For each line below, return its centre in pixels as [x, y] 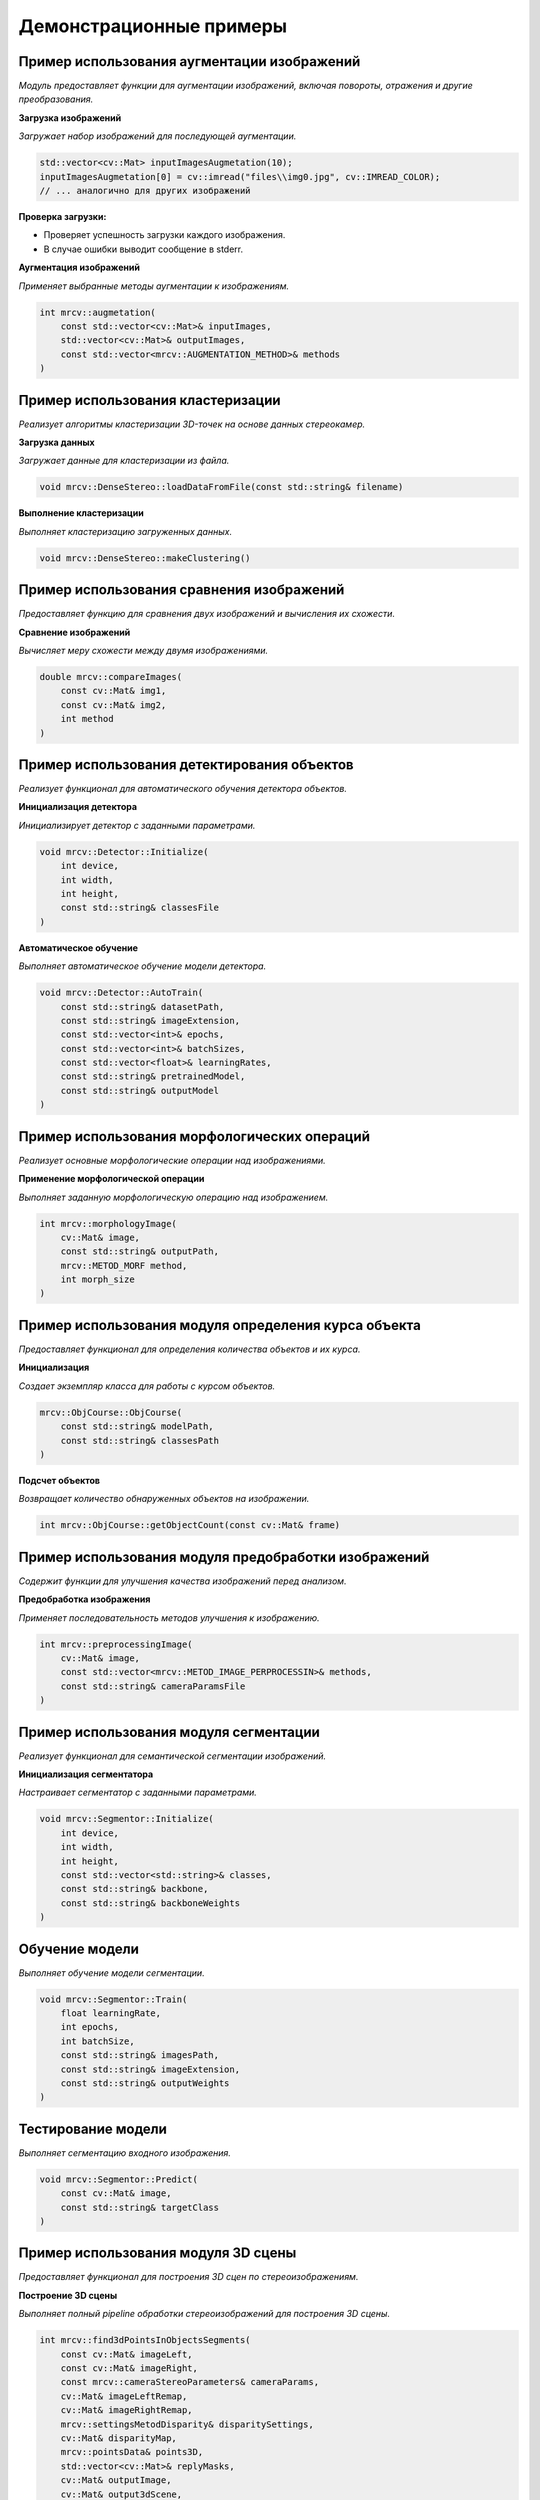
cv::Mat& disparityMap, [118, 2438]
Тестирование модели [92, 2128]
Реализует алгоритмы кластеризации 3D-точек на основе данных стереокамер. [192, 424]
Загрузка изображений [70, 117]
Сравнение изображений [74, 632]
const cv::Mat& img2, [113, 704]
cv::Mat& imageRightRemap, [127, 2410]
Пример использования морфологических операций [194, 1136]
